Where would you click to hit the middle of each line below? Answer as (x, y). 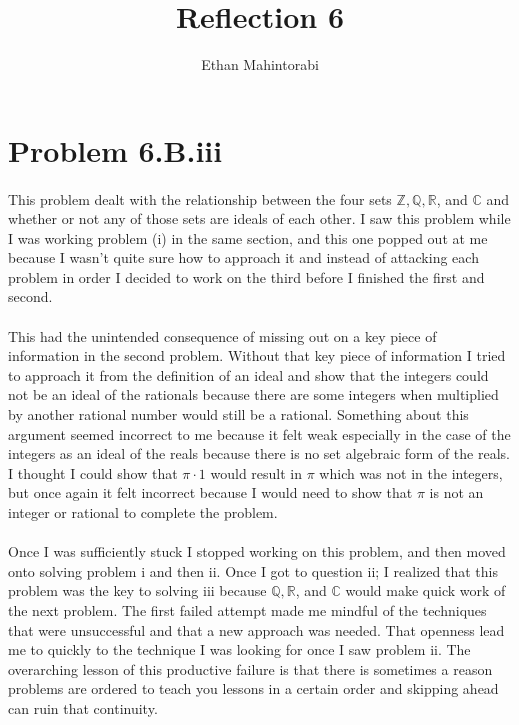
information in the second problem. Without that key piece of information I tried (257, 355)
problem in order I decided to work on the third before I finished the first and (246, 276)
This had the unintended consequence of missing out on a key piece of (222, 335)
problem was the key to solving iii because (137, 590)
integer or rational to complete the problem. (143, 512)
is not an (456, 492)
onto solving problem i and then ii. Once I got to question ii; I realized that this (253, 570)
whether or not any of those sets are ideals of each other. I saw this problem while (259, 218)
